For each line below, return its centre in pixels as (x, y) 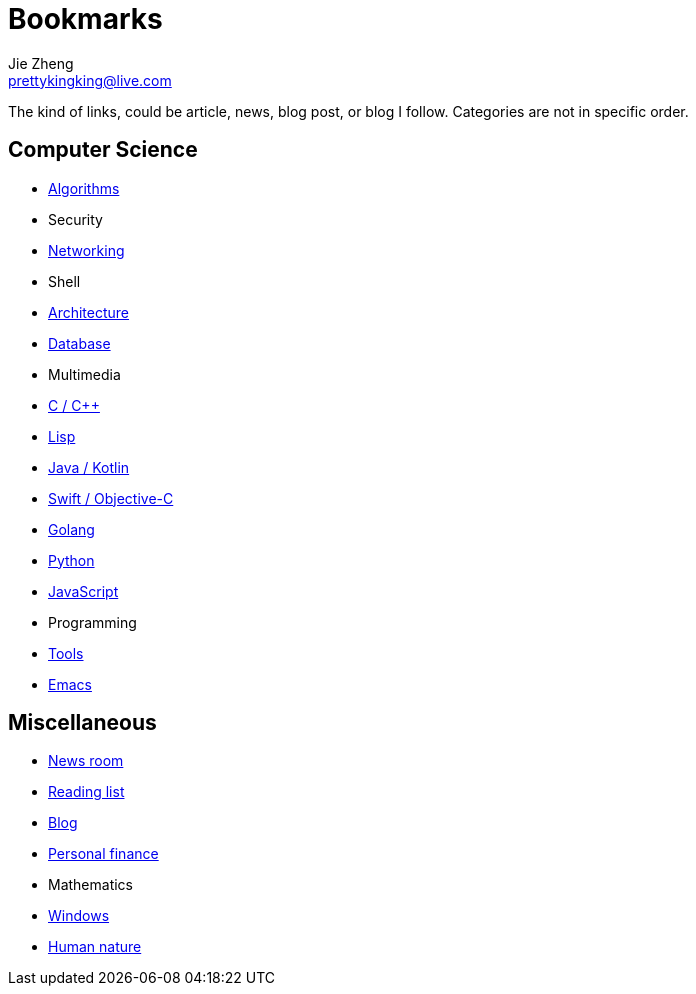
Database (79, 343)
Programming (92, 622)
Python (71, 560)
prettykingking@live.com (90, 80)
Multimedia (84, 374)
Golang (71, 529)
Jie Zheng (41, 63)
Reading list (86, 792)
